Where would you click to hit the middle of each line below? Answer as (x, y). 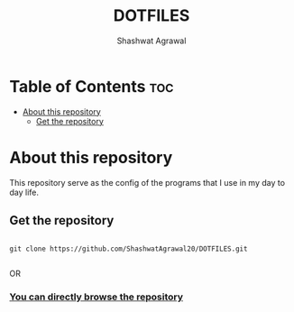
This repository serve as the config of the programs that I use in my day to (147, 182)
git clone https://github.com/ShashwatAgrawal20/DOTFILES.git (129, 249)
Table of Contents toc (92, 86)
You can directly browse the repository (96, 297)
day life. (24, 192)
